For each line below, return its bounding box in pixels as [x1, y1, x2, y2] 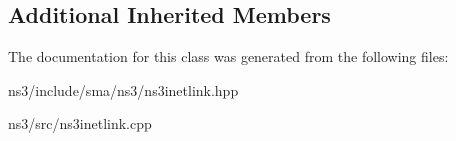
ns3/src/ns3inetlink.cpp [8, 113, 152, 134]
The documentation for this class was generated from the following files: [8, 46, 449, 67]
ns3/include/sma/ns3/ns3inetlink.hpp [8, 79, 239, 100]
